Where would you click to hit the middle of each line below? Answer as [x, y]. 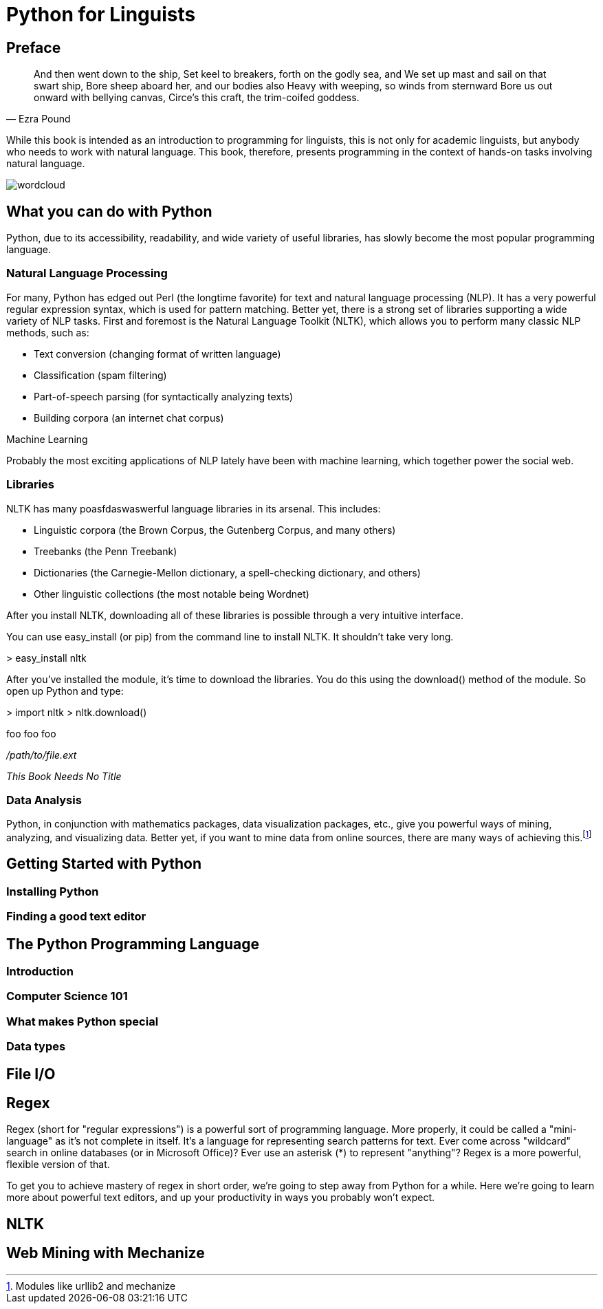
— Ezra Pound [39, 119]
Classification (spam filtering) [100, 375]
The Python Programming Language [133, 944]
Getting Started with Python [104, 864]
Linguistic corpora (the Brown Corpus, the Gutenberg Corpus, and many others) [215, 530]
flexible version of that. [58, 1165]
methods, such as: [48, 332]
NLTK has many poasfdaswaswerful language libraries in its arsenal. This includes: [194, 508]
